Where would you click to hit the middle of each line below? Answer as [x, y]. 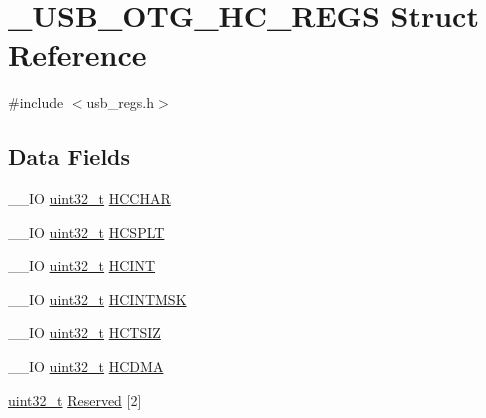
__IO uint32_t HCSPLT [86, 231]
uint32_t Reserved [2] [75, 399]
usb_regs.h [120, 102]
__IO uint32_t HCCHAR [89, 198]
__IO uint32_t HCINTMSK [97, 298]
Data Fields [69, 156]
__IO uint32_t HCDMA [86, 366]
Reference [77, 54]
